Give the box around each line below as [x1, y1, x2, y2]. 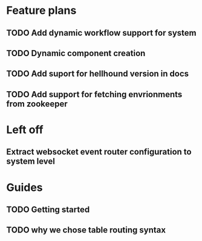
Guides [6, 181, 44, 194]
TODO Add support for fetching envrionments [6, 89, 183, 100]
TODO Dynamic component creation [6, 48, 146, 58]
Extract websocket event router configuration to [6, 147, 192, 157]
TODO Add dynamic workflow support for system [6, 28, 197, 38]
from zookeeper [6, 98, 68, 109]
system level [6, 156, 56, 167]
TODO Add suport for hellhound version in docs [6, 69, 189, 79]
